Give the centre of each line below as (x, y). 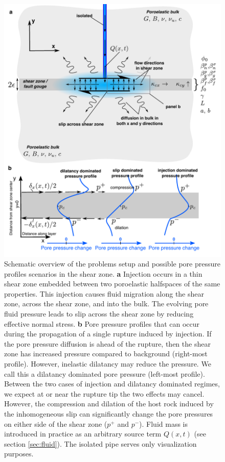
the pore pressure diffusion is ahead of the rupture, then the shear (107, 343)
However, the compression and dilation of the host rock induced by (109, 404)
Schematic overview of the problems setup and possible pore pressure (112, 264)
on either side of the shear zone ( (56, 423)
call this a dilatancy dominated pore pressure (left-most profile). (105, 373)
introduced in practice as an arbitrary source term (83, 434)
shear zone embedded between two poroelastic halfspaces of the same (112, 284)
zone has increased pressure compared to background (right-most (106, 354)
